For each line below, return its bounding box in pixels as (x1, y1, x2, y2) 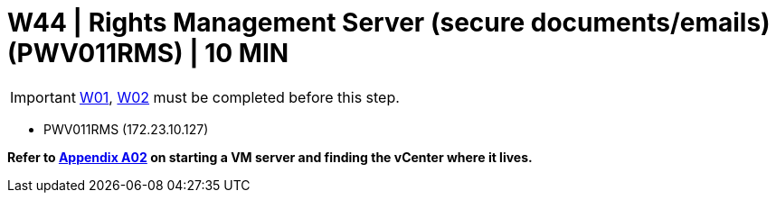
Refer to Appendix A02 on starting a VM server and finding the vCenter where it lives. (7, 149, 533, 165)
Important (10, 87, 76, 106)
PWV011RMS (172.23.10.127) (43, 121, 209, 137)
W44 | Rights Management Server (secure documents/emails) (7, 7, 771, 38)
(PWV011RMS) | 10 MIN (7, 38, 289, 68)
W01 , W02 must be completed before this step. (79, 87, 400, 106)
